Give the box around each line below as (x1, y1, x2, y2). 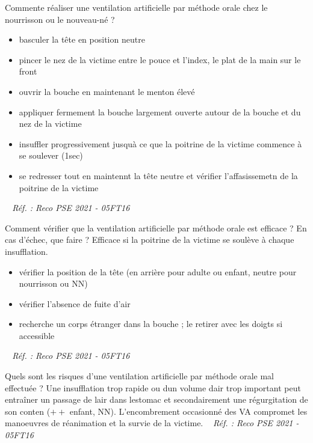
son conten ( (5, 405, 51, 417)
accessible (19, 329, 55, 341)
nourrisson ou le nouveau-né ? (5, 13, 115, 25)
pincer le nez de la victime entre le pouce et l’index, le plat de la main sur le (19, 53, 301, 66)
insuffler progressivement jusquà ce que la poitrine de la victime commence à (19, 137, 302, 150)
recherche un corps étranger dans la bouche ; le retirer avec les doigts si (19, 317, 283, 330)
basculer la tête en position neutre (19, 33, 145, 46)
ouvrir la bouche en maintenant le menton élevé (19, 85, 195, 97)
